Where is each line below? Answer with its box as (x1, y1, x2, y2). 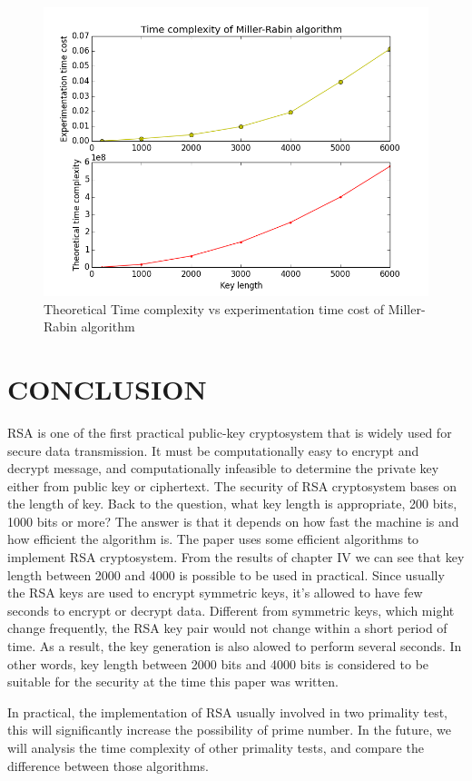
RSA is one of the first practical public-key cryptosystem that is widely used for (7, 422, 452, 441)
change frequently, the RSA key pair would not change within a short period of (7, 618, 447, 638)
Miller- (388, 299, 426, 318)
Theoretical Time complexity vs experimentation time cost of (44, 299, 385, 318)
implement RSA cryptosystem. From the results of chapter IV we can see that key (7, 548, 465, 567)
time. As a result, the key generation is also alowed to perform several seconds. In (7, 637, 462, 656)
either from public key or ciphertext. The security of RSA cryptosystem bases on (7, 476, 457, 495)
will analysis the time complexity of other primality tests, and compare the (7, 738, 424, 756)
